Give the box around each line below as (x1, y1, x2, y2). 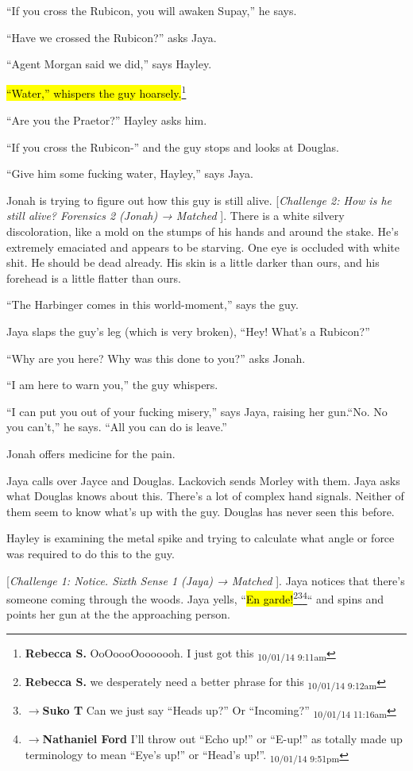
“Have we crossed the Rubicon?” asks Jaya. (6, 29, 217, 45)
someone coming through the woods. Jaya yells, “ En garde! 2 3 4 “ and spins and (6, 588, 384, 607)
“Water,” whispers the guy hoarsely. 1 (6, 83, 187, 102)
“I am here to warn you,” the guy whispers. (6, 376, 218, 393)
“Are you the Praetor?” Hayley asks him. (6, 112, 207, 129)
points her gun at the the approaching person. (6, 606, 230, 623)
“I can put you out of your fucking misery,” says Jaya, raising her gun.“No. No (6, 403, 388, 419)
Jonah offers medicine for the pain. (6, 445, 176, 461)
